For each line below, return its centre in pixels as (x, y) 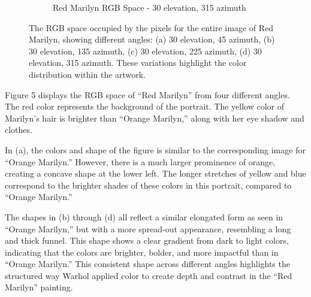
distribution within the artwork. (87, 74)
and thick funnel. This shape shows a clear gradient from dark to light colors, (147, 240)
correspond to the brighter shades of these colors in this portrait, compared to (148, 185)
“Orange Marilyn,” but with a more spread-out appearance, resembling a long (148, 228)
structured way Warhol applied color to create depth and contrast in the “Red (149, 275)
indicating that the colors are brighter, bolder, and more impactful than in (142, 252)
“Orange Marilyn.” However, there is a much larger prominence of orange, (140, 161)
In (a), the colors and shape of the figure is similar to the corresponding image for (155, 149)
